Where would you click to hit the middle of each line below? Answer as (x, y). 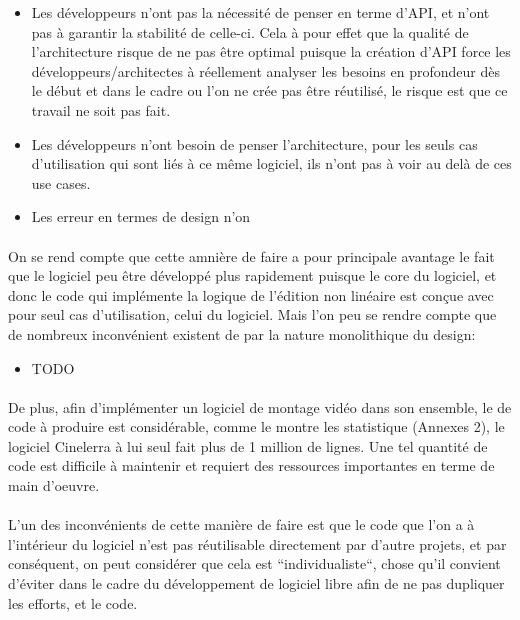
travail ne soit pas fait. (101, 109)
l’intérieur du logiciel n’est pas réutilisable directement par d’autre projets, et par (257, 543)
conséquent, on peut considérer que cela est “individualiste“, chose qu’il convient (254, 563)
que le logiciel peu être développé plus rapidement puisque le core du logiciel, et (252, 275)
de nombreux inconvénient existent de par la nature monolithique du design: (242, 333)
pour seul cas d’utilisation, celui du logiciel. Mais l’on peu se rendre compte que (252, 314)
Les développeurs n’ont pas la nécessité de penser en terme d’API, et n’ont (260, 12)
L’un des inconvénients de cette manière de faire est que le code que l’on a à (241, 524)
